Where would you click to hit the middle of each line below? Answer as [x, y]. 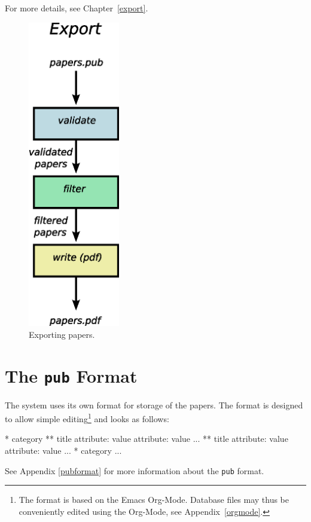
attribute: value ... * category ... [63, 450]
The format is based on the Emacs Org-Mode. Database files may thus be [154, 500]
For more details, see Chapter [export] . [77, 8]
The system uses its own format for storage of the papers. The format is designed [154, 405]
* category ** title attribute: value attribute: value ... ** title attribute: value [147, 439]
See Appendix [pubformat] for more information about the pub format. [135, 470]
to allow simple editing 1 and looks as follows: [87, 418]
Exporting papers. [62, 334]
